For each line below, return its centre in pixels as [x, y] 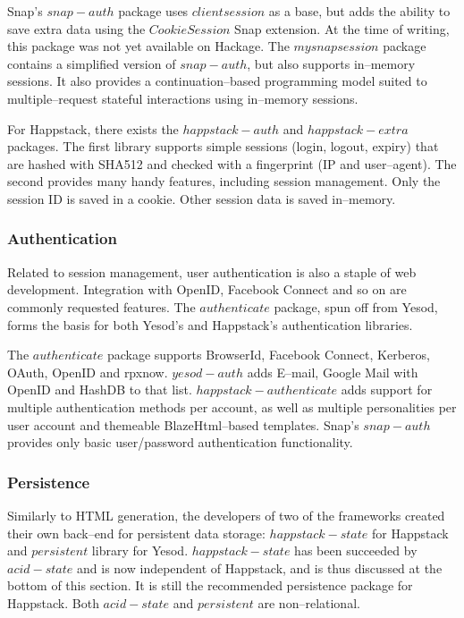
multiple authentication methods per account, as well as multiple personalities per [232, 406]
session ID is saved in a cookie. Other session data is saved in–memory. [202, 198]
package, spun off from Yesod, [356, 306]
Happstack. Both [53, 602]
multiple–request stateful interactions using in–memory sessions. [183, 98]
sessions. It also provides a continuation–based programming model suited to [217, 81]
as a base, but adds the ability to [359, 11]
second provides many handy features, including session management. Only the [224, 181]
